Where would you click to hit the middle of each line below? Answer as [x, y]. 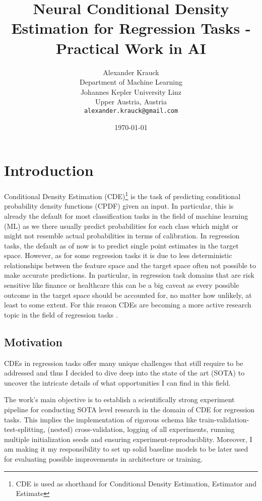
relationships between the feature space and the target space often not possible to [130, 265]
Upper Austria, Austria [131, 102]
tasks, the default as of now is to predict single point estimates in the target [121, 245]
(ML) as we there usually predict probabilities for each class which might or [121, 226]
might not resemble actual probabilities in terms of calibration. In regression [122, 236]
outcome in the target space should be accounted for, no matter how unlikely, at [128, 295]
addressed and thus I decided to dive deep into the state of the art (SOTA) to [124, 373]
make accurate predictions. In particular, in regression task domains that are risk [129, 275]
